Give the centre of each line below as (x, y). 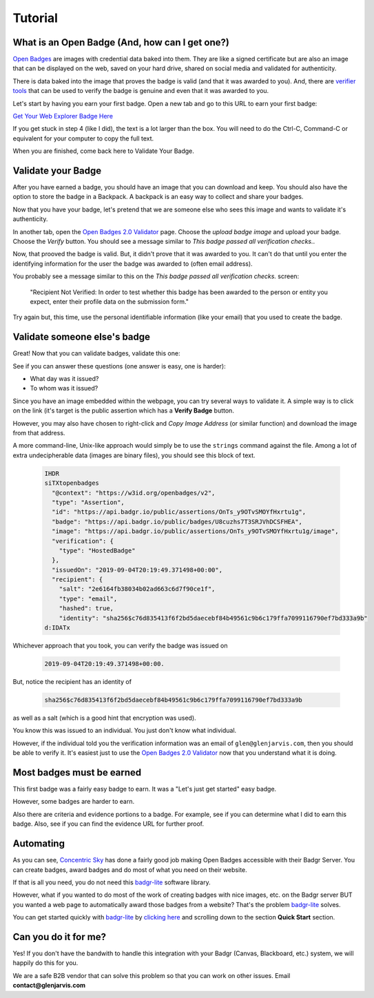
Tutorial (35, 18)
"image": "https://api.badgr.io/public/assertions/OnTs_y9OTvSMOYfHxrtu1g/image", (195, 531)
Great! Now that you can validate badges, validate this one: (96, 353)
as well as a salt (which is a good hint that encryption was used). (104, 718)
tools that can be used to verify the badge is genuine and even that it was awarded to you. (141, 91)
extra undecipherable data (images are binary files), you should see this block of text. (134, 455)
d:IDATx (57, 628)
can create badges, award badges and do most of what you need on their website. (130, 870)
